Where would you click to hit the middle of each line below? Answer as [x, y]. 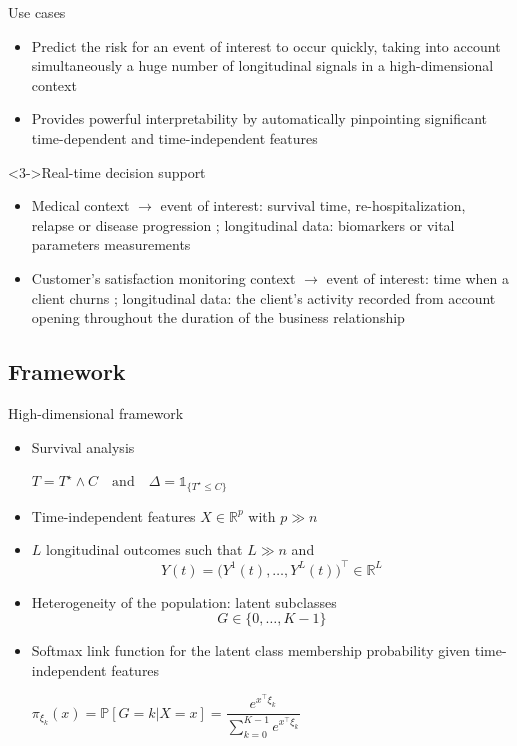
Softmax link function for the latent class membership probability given [251, 650]
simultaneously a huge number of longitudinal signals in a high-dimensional [262, 65]
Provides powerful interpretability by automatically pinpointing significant [259, 118]
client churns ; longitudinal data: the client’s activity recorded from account [263, 297]
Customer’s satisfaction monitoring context [163, 277]
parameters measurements [111, 244]
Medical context [80, 205]
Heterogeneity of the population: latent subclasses [184, 601]
